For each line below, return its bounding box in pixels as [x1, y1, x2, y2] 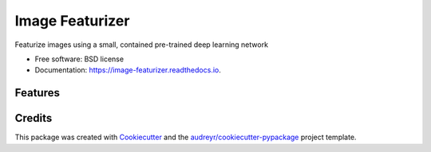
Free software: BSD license [34, 54, 124, 64]
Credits [14, 111, 53, 125]
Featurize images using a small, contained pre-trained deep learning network [14, 40, 269, 49]
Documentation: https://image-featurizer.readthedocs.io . [34, 65, 221, 75]
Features [14, 86, 60, 99]
